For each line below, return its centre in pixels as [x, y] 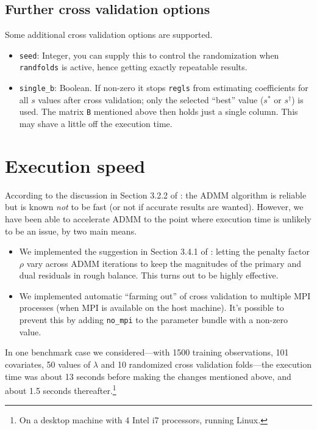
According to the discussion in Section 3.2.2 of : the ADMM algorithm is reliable [156, 195]
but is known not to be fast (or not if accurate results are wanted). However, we [154, 207]
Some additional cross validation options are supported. [109, 35]
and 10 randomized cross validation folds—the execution [206, 364]
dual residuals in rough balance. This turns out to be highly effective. [149, 275]
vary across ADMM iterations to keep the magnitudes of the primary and [164, 263]
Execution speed [75, 165]
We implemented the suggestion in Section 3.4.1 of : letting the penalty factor [164, 251]
